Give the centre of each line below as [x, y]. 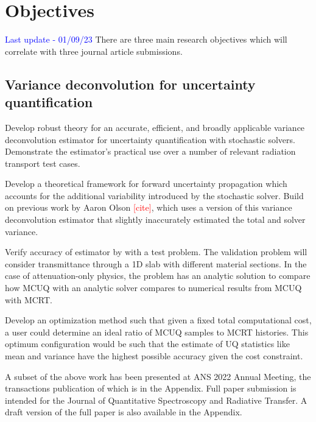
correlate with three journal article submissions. [94, 51]
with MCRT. [29, 299]
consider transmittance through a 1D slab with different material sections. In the [156, 263]
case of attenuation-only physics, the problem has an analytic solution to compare [158, 276]
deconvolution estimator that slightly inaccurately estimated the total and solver [155, 220]
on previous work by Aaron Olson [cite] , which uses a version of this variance [149, 207]
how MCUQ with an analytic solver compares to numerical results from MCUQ [153, 288]
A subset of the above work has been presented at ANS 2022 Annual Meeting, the [158, 376]
